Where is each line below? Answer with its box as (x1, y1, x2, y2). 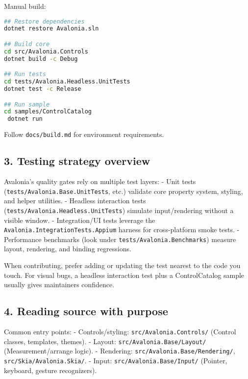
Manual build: (4, 1, 46, 11)
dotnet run (7, 115, 43, 123)
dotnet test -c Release (4, 85, 81, 93)
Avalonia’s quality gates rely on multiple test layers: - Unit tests (4, 176, 196, 187)
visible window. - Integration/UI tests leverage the (4, 215, 155, 225)
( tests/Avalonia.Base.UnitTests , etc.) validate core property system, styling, (4, 186, 243, 196)
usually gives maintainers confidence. (4, 279, 115, 290)
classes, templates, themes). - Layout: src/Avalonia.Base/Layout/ (4, 336, 206, 346)
